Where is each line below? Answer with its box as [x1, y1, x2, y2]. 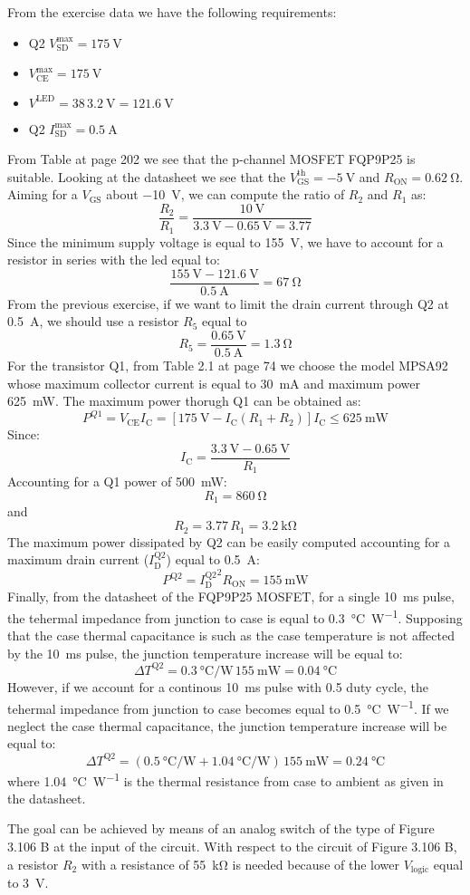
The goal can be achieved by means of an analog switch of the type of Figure [7, 819, 435, 838]
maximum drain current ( [7, 550, 149, 569]
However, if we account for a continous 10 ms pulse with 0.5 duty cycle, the [7, 677, 428, 696]
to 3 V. [7, 872, 49, 891]
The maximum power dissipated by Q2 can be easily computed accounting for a [7, 532, 451, 551]
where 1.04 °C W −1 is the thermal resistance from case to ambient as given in [7, 768, 444, 790]
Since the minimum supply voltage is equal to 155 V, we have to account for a [7, 232, 444, 251]
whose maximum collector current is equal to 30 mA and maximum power [7, 373, 421, 392]
